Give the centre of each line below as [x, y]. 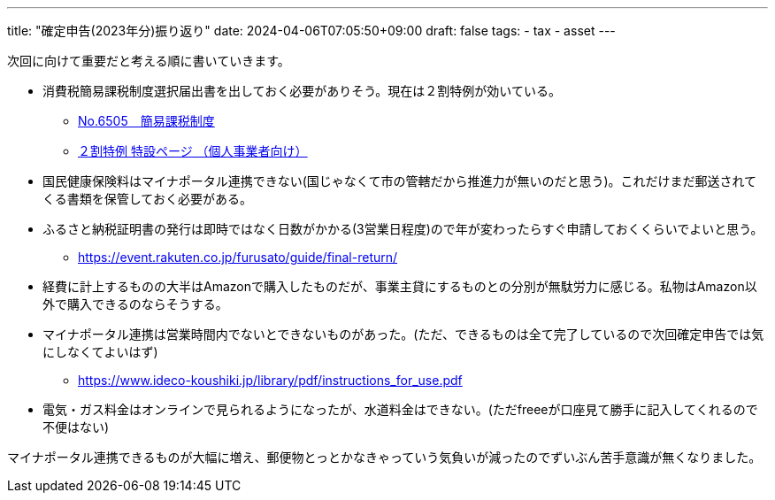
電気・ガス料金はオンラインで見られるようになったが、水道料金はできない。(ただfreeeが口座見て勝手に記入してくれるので [400, 409]
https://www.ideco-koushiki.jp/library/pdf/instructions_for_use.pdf [270, 380]
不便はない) [76, 427]
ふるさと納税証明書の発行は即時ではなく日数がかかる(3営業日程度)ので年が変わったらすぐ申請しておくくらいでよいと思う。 [403, 229]
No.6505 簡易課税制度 [146, 121]
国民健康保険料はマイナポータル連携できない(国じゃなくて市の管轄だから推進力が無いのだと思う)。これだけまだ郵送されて [400, 181]
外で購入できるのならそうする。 [135, 304]
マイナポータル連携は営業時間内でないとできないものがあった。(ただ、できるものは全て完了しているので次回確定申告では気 [403, 334]
